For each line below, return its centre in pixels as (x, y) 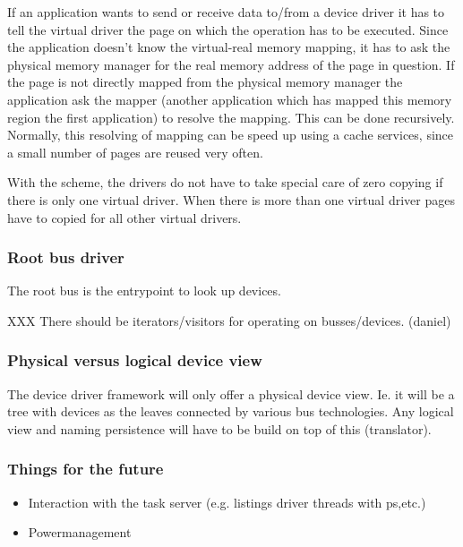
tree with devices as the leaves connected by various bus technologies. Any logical (231, 411)
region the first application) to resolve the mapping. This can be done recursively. (231, 117)
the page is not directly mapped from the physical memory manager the (205, 82)
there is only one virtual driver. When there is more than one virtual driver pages (231, 199)
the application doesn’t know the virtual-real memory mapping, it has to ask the (229, 47)
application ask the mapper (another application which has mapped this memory (230, 99)
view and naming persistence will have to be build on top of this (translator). (219, 428)
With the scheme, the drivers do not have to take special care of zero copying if (225, 182)
